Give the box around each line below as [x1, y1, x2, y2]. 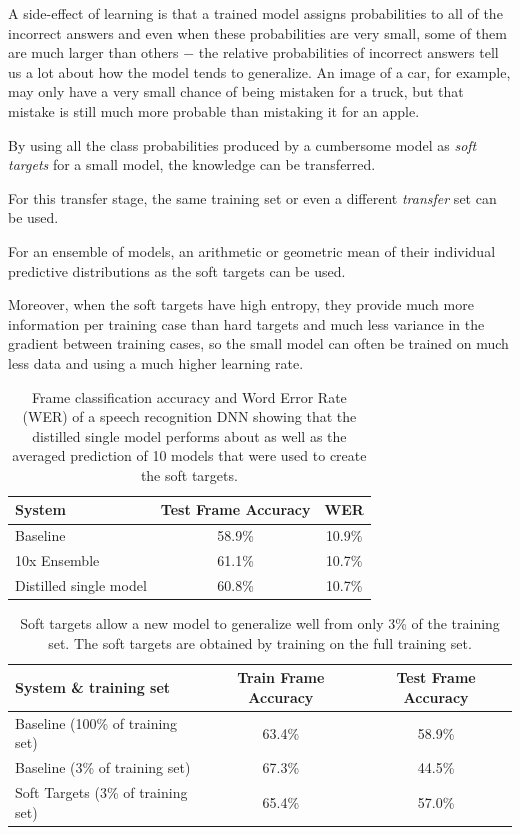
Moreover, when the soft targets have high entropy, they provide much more [8, 294, 474, 315]
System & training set [15, 677, 171, 698]
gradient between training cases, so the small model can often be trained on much [8, 333, 509, 354]
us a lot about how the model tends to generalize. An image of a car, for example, [8, 61, 511, 82]
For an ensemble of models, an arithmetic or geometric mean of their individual [8, 240, 496, 261]
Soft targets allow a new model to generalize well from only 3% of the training [20, 613, 500, 634]
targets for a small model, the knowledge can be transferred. [8, 154, 376, 175]
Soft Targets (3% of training [15, 782, 188, 802]
